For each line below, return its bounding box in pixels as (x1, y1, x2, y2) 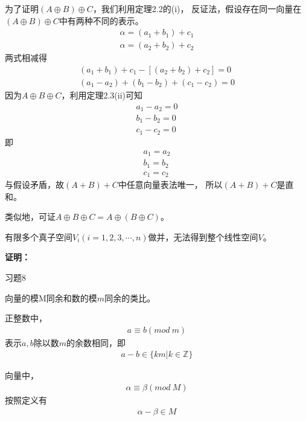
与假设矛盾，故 (5, 178, 64, 190)
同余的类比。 (104, 291, 156, 304)
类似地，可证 (5, 210, 56, 223)
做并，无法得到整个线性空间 (148, 230, 258, 243)
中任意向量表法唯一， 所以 (118, 178, 223, 190)
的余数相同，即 (66, 336, 126, 349)
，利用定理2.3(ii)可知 (61, 88, 142, 101)
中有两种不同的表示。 (59, 14, 144, 27)
